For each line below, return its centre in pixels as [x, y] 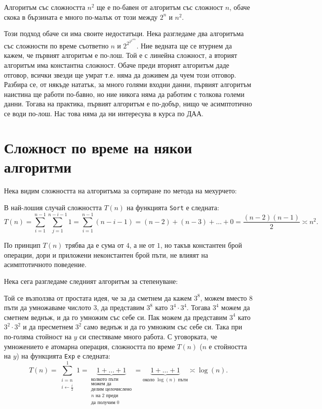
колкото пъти [105, 379]
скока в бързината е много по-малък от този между [81, 17]
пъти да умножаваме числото [48, 307]
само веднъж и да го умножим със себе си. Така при [163, 327]
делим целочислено [111, 389]
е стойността [228, 346]
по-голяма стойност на [38, 337]
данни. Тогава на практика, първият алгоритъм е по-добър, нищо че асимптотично [128, 104]
